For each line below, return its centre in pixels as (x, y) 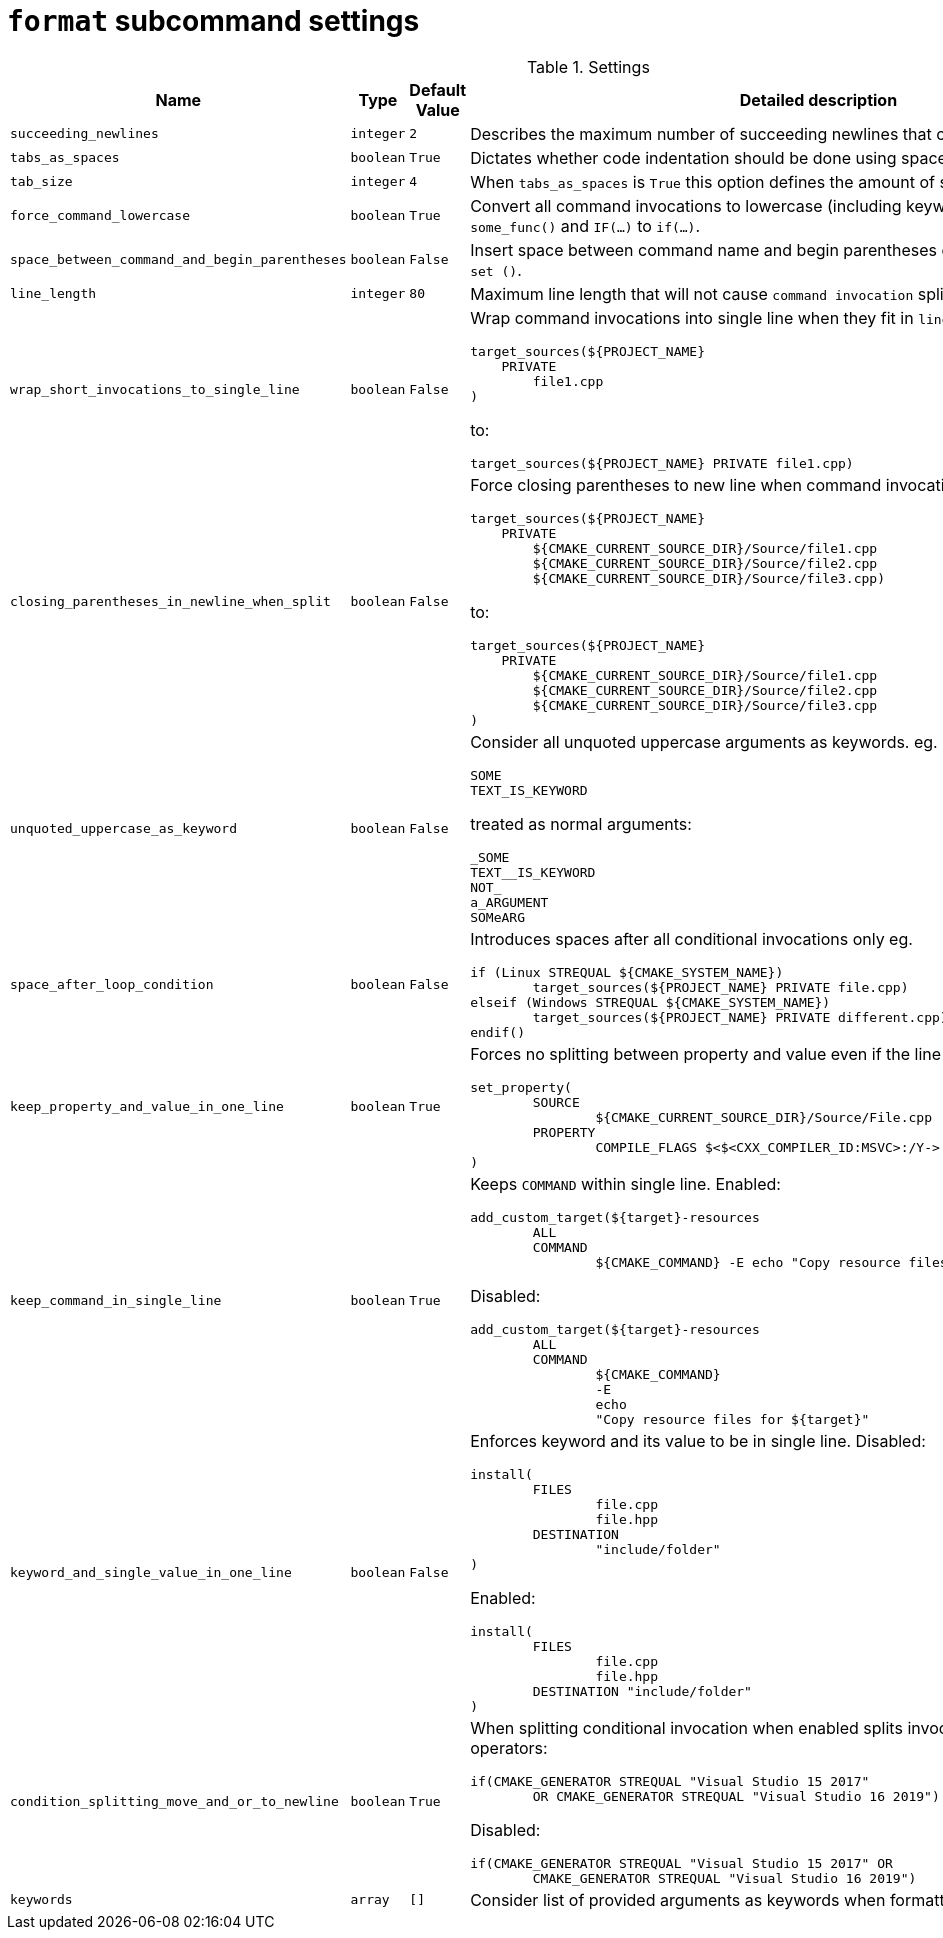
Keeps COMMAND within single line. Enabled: (625, 1183)
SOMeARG (497, 917)
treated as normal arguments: (581, 823)
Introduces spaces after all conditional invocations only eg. (691, 938)
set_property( (521, 1087)
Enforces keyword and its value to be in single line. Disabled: (698, 1440)
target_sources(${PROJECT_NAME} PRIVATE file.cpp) (720, 987)
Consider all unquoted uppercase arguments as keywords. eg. (704, 741)
